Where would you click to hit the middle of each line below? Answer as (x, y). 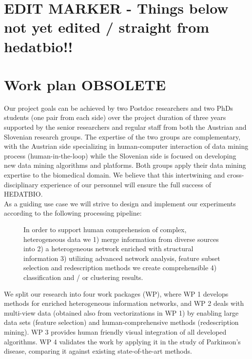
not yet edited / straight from (107, 27)
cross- (235, 175)
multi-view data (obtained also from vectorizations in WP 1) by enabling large (121, 312)
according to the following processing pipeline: (73, 213)
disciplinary (21, 184)
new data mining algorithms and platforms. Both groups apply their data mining (125, 165)
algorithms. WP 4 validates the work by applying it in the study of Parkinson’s (122, 341)
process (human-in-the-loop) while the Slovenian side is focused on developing (120, 155)
